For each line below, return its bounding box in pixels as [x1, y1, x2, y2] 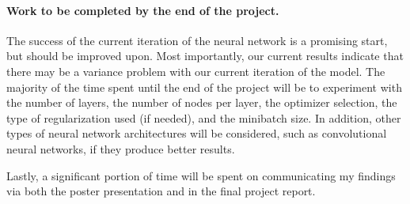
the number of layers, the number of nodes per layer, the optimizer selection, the [6, 94, 397, 111]
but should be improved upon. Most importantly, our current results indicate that [6, 47, 404, 64]
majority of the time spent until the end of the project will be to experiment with [6, 78, 402, 95]
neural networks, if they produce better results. [6, 140, 235, 157]
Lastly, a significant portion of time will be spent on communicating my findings [6, 167, 396, 183]
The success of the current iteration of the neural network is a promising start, [6, 32, 388, 48]
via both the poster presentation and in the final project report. [6, 183, 316, 199]
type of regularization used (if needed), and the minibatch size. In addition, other [6, 109, 401, 126]
